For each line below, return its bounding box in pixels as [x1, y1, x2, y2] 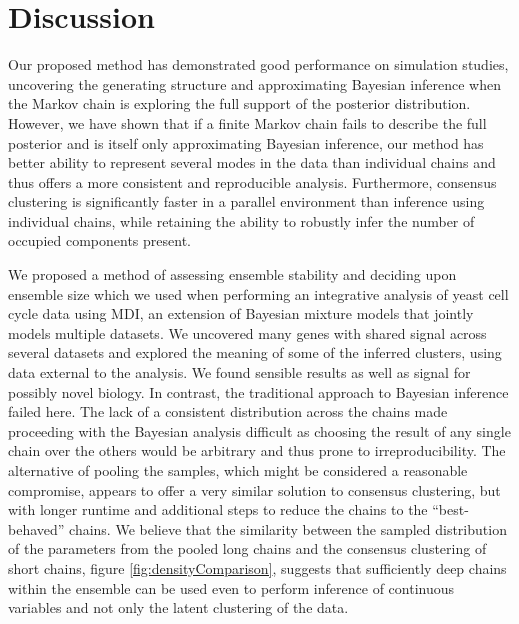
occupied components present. [8, 230, 191, 251]
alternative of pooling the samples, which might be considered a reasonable [8, 460, 468, 480]
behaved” [8, 518, 65, 539]
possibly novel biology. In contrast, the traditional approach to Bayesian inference [8, 381, 509, 402]
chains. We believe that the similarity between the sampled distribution [69, 518, 507, 539]
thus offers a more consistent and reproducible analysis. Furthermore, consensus [8, 171, 497, 192]
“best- [432, 499, 469, 520]
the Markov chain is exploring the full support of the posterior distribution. [8, 93, 471, 114]
